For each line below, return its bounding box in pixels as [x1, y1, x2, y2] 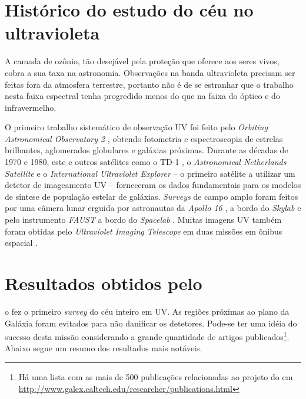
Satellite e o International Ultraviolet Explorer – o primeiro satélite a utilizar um [5, 167, 295, 179]
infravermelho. [5, 101, 56, 113]
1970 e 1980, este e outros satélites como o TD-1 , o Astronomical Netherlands [5, 156, 287, 168]
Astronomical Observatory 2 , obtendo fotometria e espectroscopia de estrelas [5, 132, 283, 144]
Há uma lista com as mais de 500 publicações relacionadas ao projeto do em [18, 370, 293, 382]
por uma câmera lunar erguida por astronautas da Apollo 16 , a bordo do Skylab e [5, 202, 301, 214]
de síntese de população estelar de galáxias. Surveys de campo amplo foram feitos [5, 190, 298, 202]
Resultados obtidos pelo [5, 271, 202, 295]
